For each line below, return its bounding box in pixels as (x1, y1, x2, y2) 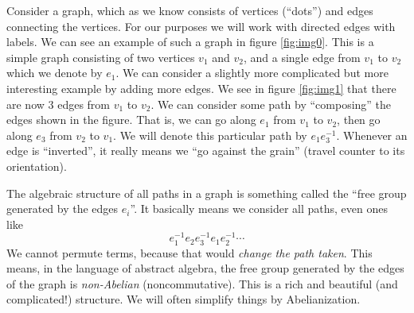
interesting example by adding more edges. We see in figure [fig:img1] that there (6, 79, 396, 96)
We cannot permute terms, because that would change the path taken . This (6, 244, 373, 261)
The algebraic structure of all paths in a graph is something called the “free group (6, 184, 407, 201)
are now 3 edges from (6, 95, 111, 112)
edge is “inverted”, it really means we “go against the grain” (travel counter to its (6, 142, 405, 159)
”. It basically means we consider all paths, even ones (130, 200, 389, 217)
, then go (337, 111, 381, 128)
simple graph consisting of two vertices (6, 48, 195, 65)
